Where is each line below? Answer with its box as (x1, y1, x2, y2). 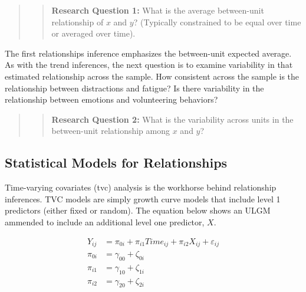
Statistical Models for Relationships (5, 153, 228, 172)
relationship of (51, 15, 104, 28)
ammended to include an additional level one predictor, (5, 215, 205, 228)
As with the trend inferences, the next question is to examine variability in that (5, 58, 293, 71)
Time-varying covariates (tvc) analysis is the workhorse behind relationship (5, 181, 277, 193)
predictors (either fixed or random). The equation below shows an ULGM (5, 204, 271, 216)
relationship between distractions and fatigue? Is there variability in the (5, 81, 264, 94)
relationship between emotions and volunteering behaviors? (5, 93, 218, 106)
